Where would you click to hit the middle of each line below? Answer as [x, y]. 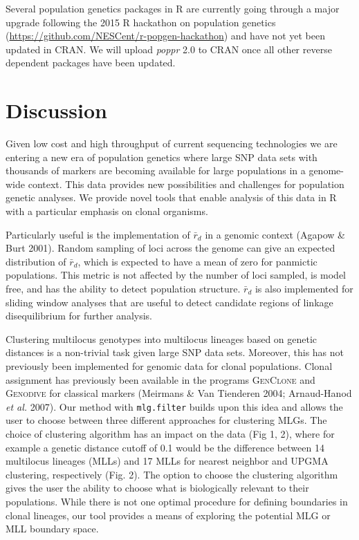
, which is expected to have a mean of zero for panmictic [197, 261]
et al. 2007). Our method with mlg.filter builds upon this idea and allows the [174, 406]
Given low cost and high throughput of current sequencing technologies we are [172, 143]
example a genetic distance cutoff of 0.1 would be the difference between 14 [165, 447]
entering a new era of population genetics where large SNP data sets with [162, 157]
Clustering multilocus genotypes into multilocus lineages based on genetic [162, 338]
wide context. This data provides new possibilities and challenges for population [175, 184]
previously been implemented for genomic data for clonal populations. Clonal [169, 366]
